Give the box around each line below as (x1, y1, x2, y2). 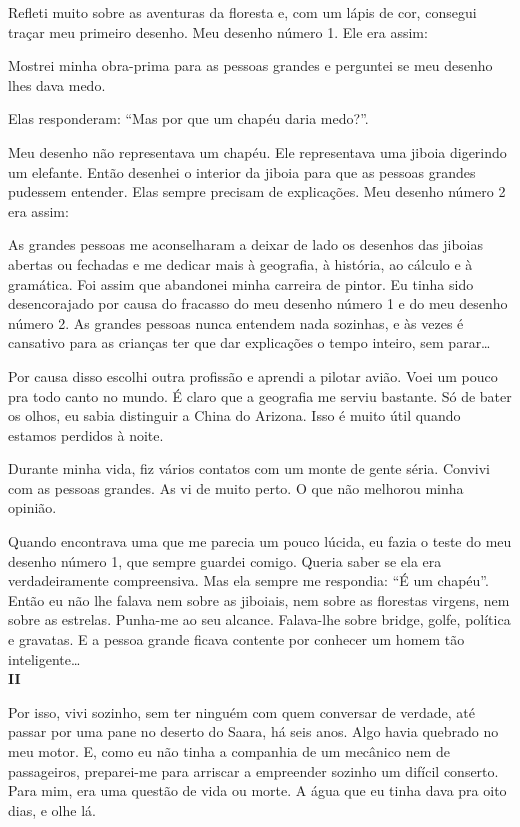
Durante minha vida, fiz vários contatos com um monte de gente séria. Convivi (8, 458, 490, 479)
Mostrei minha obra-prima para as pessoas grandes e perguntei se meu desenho (8, 55, 493, 76)
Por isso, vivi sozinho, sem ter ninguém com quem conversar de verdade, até (8, 701, 475, 722)
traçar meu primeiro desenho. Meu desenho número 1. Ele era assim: (8, 21, 428, 42)
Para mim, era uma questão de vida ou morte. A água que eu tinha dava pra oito (8, 780, 507, 801)
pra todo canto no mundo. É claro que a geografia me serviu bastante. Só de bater (8, 385, 512, 406)
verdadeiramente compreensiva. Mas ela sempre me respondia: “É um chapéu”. (8, 570, 489, 591)
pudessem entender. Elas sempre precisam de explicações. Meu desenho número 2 (8, 181, 506, 202)
